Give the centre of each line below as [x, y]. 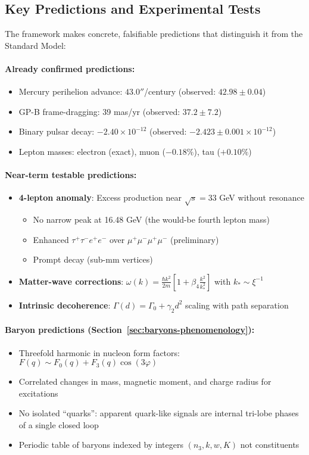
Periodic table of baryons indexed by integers [101, 445]
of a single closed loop [59, 424]
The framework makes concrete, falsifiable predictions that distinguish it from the [154, 34]
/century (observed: [180, 91]
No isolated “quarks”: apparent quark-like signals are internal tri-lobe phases [159, 413]
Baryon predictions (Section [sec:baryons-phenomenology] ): [130, 330]
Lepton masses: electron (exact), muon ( [92, 151]
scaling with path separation [237, 305]
